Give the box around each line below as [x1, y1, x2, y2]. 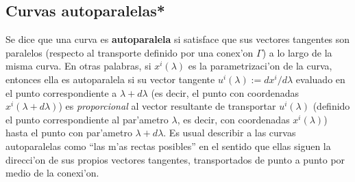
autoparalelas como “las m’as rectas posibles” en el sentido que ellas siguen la [5, 138, 331, 153]
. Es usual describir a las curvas [163, 125, 296, 140]
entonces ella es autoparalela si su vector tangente [5, 72, 215, 86]
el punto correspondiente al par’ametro [5, 112, 169, 126]
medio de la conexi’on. [5, 166, 99, 180]
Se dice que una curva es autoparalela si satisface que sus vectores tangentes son [5, 32, 350, 46]
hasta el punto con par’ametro [5, 125, 132, 140]
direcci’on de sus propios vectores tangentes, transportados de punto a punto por [5, 152, 345, 166]
